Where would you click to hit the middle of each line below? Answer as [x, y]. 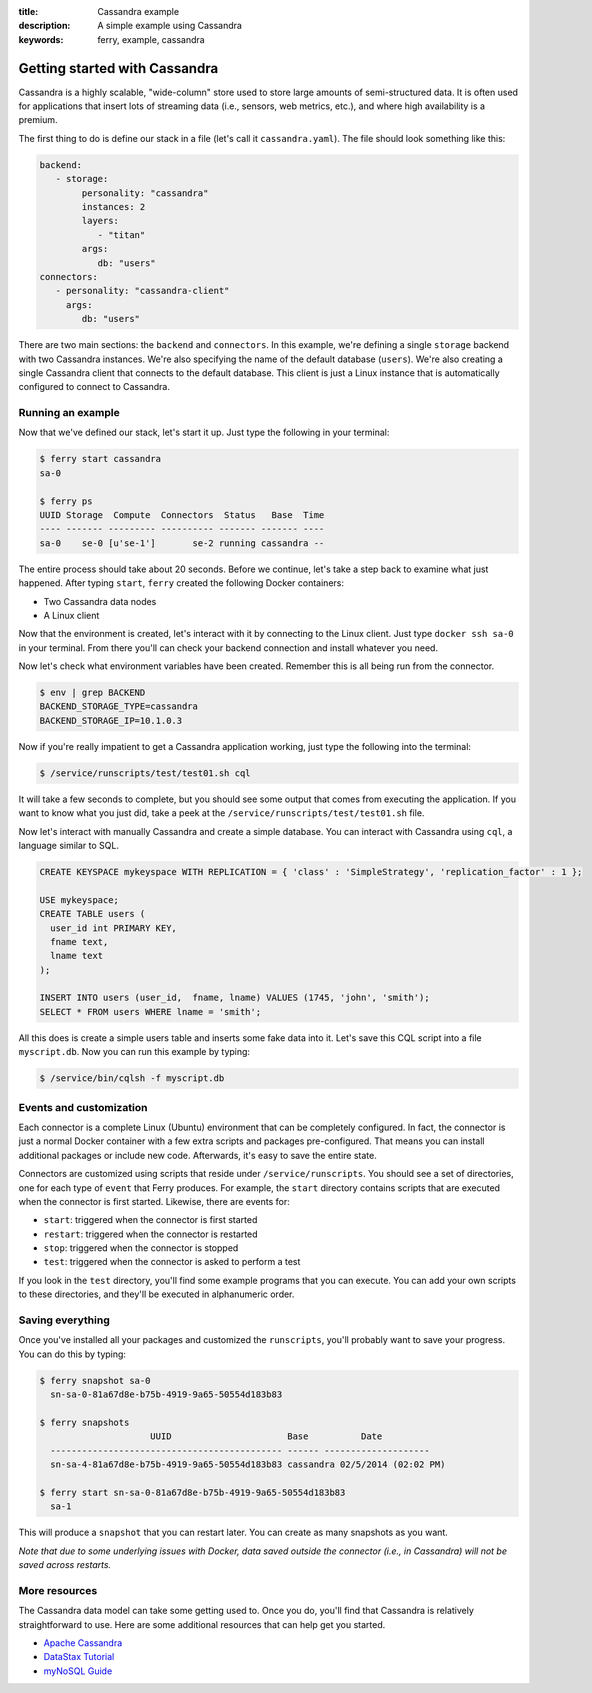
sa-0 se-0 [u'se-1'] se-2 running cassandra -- [182, 543]
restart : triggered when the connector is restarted [151, 1234]
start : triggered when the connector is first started [150, 1220]
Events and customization [83, 1107]
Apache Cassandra [83, 1642]
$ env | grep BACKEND [92, 693]
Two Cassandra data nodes [100, 601]
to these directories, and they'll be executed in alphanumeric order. [156, 1294]
